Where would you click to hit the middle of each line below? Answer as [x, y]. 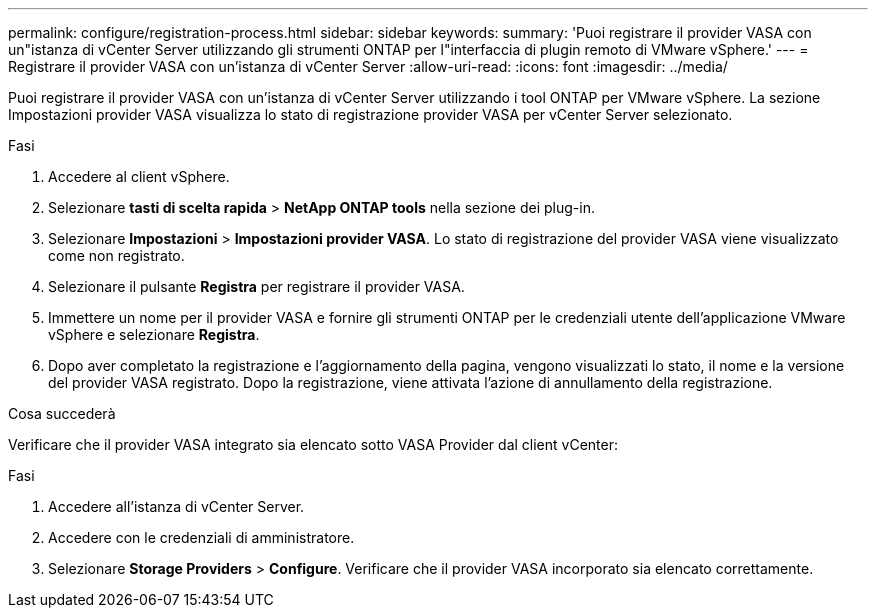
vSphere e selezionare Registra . [154, 334]
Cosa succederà [62, 413]
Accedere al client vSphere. [139, 176]
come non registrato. [116, 255]
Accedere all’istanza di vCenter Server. [176, 506]
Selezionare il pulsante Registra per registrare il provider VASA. [256, 286]
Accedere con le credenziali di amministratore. [201, 537]
